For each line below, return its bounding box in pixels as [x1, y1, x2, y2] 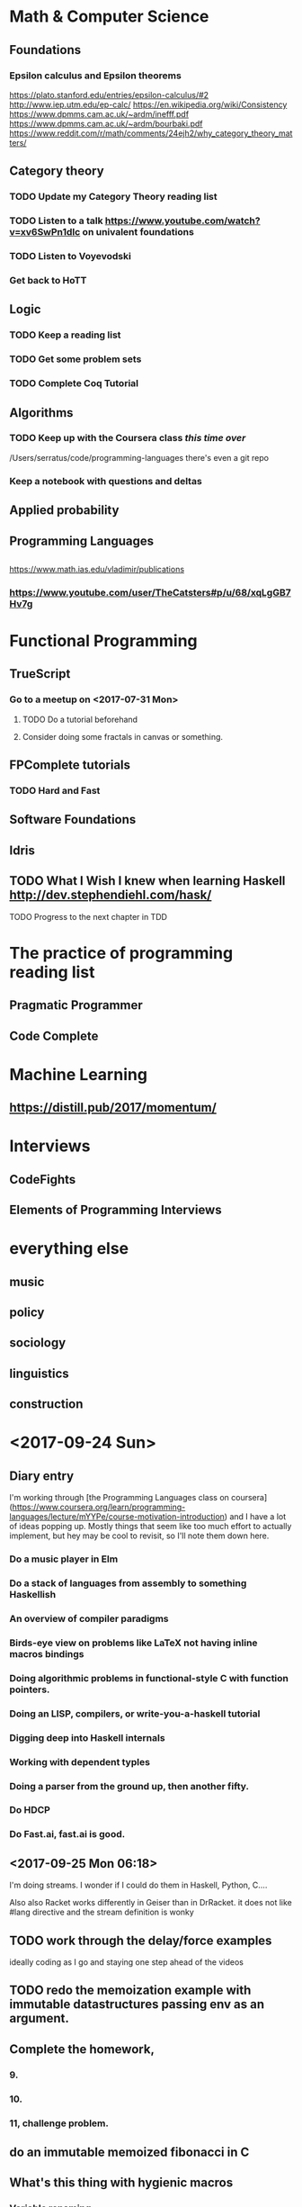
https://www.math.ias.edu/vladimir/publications [9, 563, 185, 574]
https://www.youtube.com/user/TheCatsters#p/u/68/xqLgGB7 [9, 586, 292, 599]
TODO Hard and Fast [9, 785, 101, 797]
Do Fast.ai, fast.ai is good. [9, 1828, 126, 1841]
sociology [9, 1335, 67, 1351]
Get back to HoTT [9, 274, 87, 286]
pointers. [9, 1683, 50, 1696]
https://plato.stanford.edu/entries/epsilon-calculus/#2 [9, 89, 209, 100]
